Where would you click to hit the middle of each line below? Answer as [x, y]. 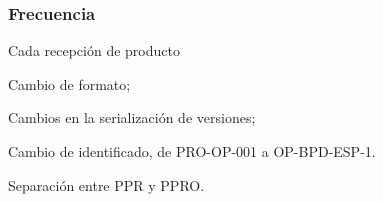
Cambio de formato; [69, 83]
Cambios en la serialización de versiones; [132, 117]
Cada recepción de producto [94, 50]
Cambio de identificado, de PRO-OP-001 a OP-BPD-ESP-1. [192, 151]
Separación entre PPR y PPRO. [106, 184]
